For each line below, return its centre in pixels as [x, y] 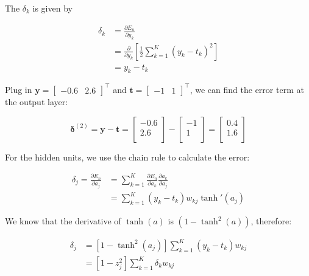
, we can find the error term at [247, 89]
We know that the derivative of [63, 221]
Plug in [19, 89]
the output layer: [37, 101]
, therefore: [271, 221]
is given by [52, 8]
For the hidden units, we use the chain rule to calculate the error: [127, 157]
